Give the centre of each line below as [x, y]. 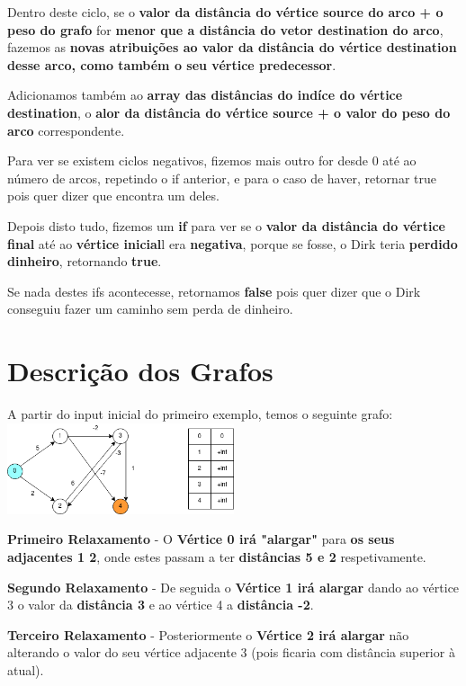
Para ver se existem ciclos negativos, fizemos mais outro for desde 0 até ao [212, 160]
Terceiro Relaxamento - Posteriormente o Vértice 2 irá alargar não [208, 634]
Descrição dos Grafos [140, 371]
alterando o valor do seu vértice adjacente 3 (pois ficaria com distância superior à [231, 652]
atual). [26, 669]
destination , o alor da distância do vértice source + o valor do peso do [229, 112]
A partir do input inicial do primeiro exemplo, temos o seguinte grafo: [200, 414]
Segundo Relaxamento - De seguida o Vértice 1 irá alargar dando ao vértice [233, 587]
